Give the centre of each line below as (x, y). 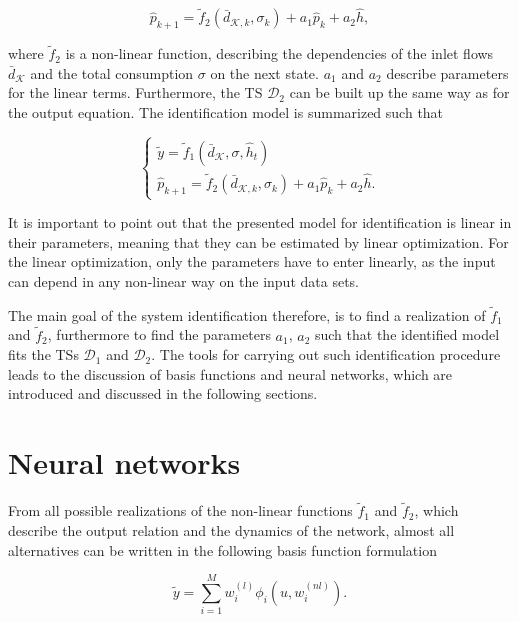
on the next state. (264, 72)
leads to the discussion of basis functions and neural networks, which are (230, 373)
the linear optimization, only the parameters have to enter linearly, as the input (252, 261)
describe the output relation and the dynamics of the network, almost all (231, 529)
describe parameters (447, 72)
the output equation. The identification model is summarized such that (226, 112)
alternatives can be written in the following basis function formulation (222, 549)
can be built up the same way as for (399, 92)
